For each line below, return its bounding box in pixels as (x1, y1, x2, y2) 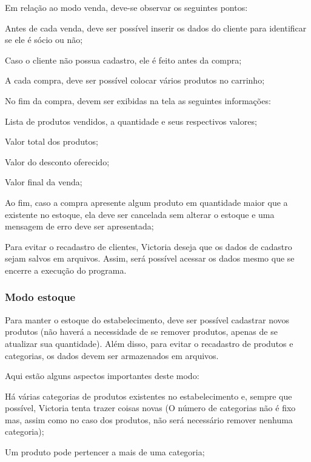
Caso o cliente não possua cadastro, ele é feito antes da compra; (5, 53, 242, 66)
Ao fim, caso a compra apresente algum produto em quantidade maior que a (5, 196, 288, 208)
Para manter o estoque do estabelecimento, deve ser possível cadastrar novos (5, 313, 290, 326)
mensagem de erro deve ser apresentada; (5, 220, 154, 233)
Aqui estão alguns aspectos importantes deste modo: (5, 369, 199, 382)
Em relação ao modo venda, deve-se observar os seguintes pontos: (5, 1, 248, 13)
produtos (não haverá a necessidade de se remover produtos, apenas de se (5, 325, 278, 338)
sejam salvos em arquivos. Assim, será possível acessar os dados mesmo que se (5, 252, 295, 265)
